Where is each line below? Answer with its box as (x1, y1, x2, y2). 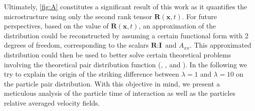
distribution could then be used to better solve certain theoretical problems (4, 49, 231, 59)
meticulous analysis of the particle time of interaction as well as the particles (4, 88, 235, 98)
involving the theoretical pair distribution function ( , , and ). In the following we (4, 59, 247, 69)
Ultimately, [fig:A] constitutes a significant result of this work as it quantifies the (4, 1, 247, 11)
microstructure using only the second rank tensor (4, 11, 152, 21)
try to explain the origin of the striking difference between (4, 69, 179, 79)
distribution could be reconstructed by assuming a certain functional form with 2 (4, 30, 249, 40)
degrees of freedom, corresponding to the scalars (4, 40, 149, 50)
